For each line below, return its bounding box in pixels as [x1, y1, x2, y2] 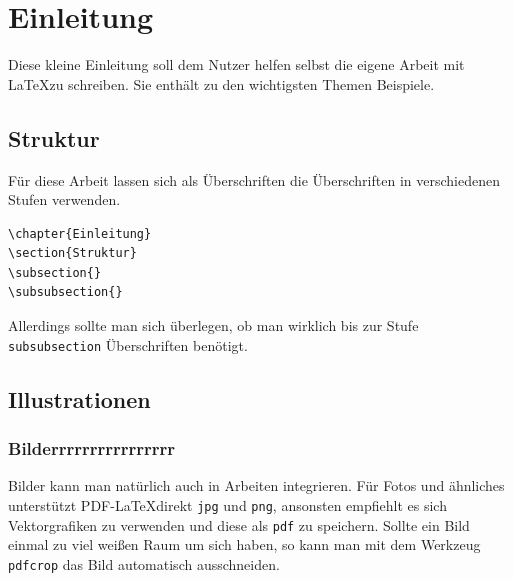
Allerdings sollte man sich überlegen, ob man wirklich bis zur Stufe [8, 315, 419, 336]
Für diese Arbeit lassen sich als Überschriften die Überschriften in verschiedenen [8, 169, 500, 190]
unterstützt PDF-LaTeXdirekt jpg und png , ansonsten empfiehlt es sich [8, 494, 447, 515]
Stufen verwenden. [8, 189, 121, 210]
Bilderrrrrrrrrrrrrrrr [8, 436, 175, 461]
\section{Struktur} [8, 246, 137, 261]
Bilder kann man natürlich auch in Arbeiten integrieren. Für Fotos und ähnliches [8, 475, 505, 496]
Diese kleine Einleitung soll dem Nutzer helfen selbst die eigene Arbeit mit [8, 54, 465, 75]
